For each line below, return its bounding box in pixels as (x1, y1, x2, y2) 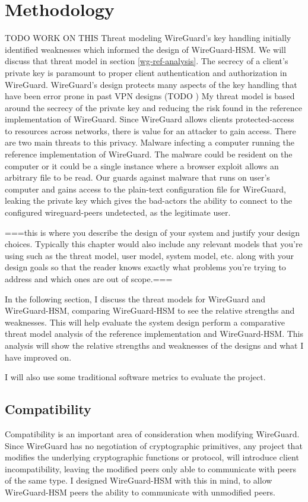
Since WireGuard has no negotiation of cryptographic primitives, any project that (5, 439, 303, 452)
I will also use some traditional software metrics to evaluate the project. (5, 371, 266, 383)
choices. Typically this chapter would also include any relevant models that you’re (5, 238, 303, 250)
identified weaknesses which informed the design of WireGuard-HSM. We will (5, 43, 286, 55)
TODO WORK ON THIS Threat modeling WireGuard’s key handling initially (5, 31, 291, 44)
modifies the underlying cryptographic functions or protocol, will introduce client (5, 451, 299, 463)
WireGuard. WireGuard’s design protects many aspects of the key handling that (5, 78, 297, 90)
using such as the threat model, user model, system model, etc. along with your (5, 249, 294, 261)
